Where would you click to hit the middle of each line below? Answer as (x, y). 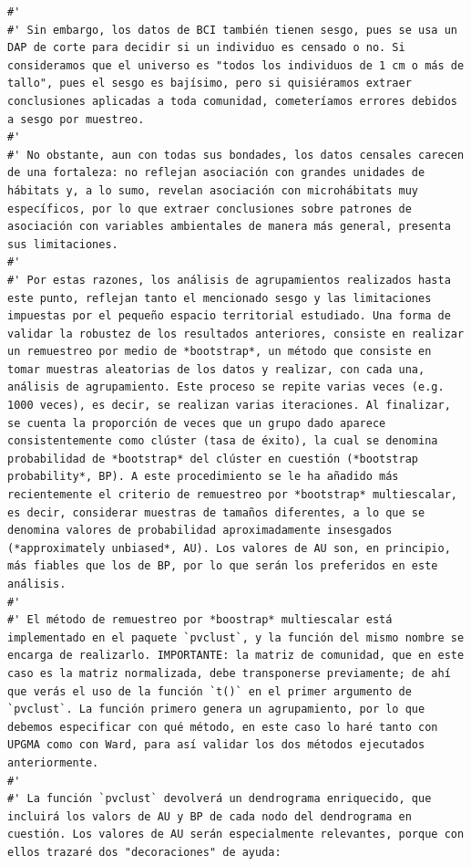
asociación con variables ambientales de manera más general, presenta (229, 227)
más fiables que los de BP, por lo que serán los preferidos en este (223, 566)
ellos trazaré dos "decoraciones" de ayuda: (144, 852)
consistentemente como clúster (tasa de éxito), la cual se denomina (223, 441)
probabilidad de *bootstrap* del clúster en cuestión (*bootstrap (213, 459)
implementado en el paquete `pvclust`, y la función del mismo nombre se (236, 637)
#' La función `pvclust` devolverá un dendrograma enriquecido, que (220, 799)
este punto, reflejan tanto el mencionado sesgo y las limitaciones (220, 298)
